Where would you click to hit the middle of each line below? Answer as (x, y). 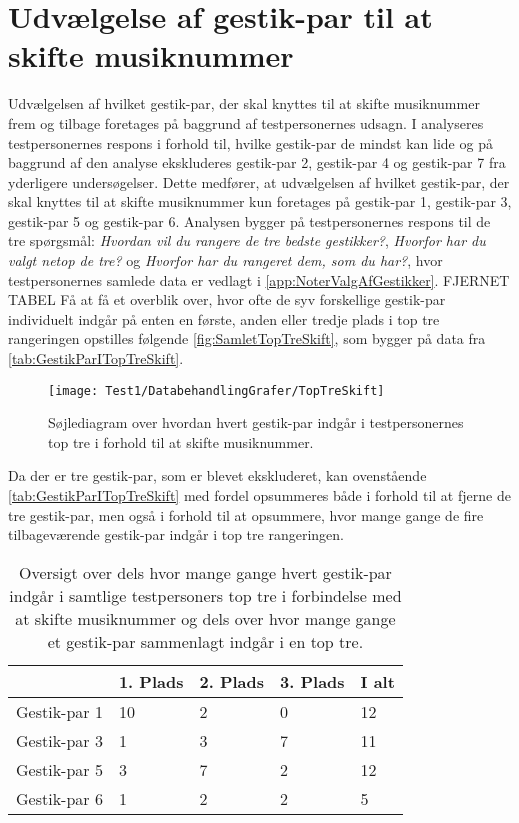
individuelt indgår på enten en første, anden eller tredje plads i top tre (224, 318)
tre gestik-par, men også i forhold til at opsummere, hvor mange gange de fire (246, 514)
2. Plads (232, 681)
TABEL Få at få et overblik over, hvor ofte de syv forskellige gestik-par (227, 299)
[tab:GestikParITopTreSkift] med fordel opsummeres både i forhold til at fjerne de (259, 495)
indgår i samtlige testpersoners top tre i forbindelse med (205, 595)
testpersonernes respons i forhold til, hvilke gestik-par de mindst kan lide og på (250, 142)
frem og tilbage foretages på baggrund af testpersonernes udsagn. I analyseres (246, 122)
